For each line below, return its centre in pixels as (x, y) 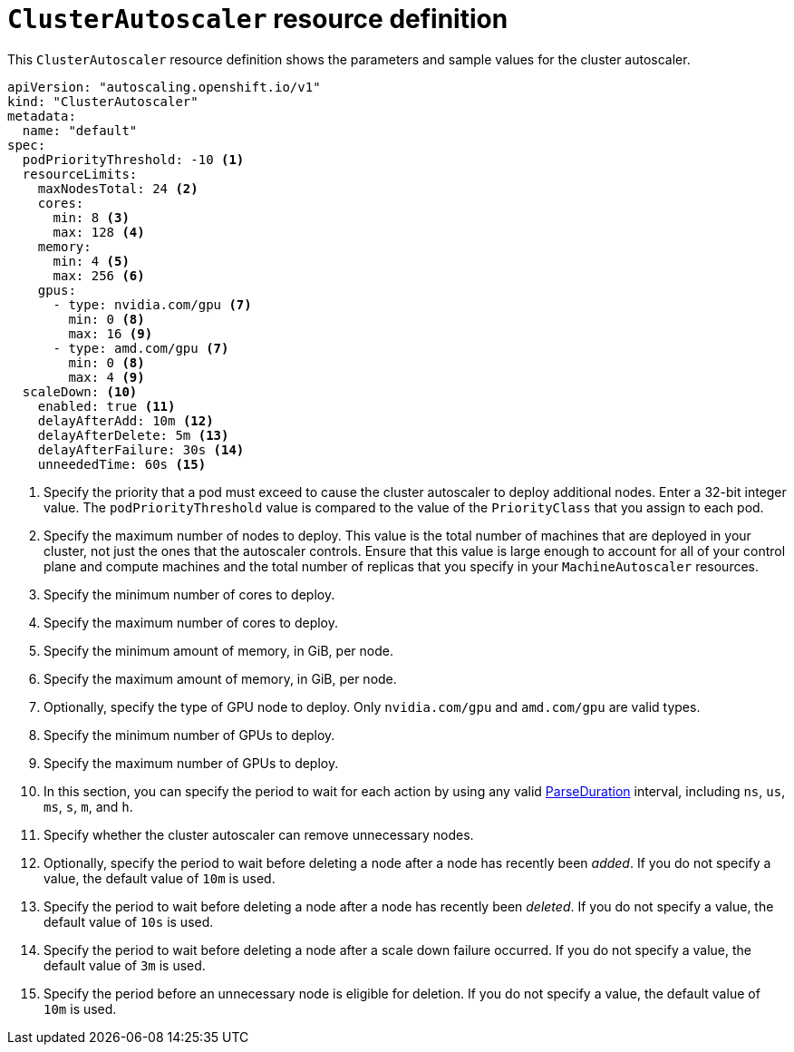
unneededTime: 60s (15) (122, 464)
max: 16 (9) (111, 333)
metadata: (42, 116)
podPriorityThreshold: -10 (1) (133, 159)
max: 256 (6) (99, 275)
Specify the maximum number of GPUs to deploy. (191, 763)
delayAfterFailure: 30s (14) (141, 449)
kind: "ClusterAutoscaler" (103, 101)
